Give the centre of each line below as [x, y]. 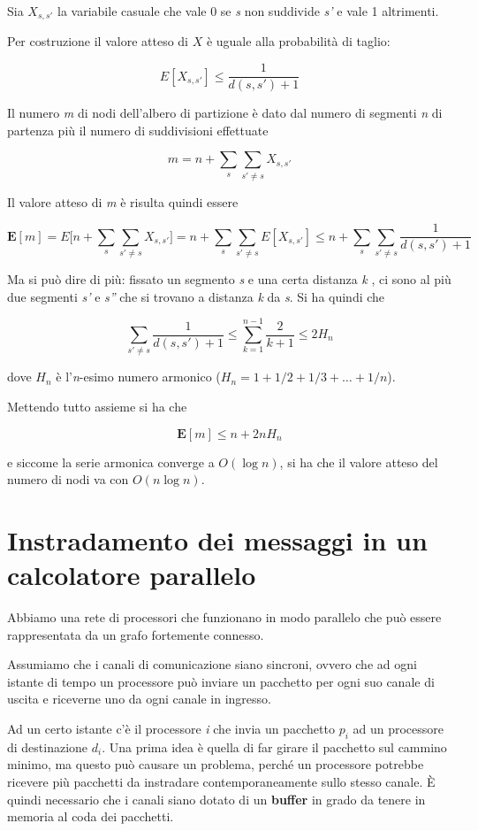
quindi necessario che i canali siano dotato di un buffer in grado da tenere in [216, 799]
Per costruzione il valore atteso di [98, 41]
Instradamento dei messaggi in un [217, 539]
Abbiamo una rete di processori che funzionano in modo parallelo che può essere [224, 617]
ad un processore [398, 728]
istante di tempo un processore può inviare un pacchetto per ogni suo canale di [221, 681]
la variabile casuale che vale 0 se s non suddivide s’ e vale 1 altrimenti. [248, 11]
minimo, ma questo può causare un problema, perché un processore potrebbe [216, 764]
